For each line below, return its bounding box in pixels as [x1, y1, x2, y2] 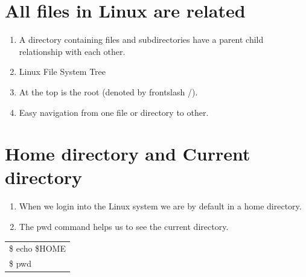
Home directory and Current [5, 141, 250, 166]
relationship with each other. [19, 45, 126, 57]
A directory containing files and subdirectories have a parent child [19, 33, 264, 46]
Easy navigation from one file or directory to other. [19, 106, 209, 118]
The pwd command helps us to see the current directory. [19, 220, 229, 232]
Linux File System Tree [19, 65, 106, 78]
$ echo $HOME [9, 242, 66, 255]
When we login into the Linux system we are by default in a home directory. [19, 200, 302, 212]
